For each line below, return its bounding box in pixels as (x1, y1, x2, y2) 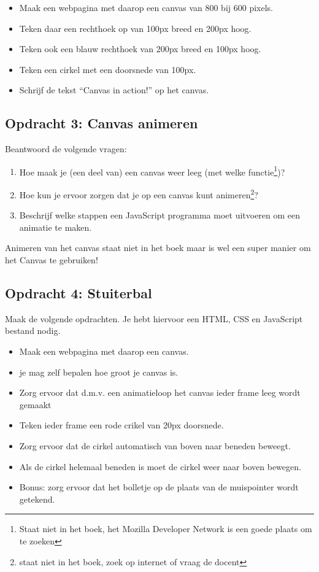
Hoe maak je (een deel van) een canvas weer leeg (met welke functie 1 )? (19, 163, 285, 178)
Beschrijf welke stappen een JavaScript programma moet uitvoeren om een (19, 209, 301, 222)
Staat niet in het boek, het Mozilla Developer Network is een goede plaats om (19, 522, 312, 535)
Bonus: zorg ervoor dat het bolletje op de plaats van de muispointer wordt (19, 481, 299, 493)
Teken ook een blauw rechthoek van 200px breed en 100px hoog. (19, 42, 261, 55)
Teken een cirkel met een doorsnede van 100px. (19, 63, 196, 75)
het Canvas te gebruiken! (5, 253, 98, 266)
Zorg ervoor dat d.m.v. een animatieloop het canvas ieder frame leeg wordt (19, 386, 301, 399)
